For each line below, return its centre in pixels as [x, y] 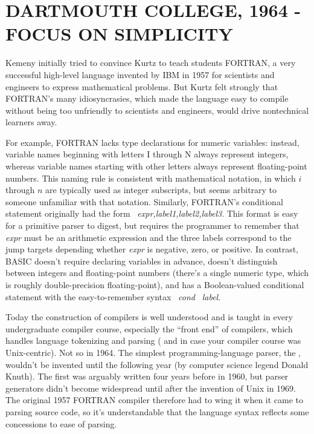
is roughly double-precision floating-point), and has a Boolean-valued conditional [155, 284]
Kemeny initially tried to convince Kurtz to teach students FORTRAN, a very [151, 63]
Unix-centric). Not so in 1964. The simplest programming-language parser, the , [153, 352]
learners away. [31, 122]
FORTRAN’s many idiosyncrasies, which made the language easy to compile [147, 98]
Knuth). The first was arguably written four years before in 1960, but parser [147, 376]
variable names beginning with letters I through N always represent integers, [147, 154]
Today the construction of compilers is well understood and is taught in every [149, 317]
